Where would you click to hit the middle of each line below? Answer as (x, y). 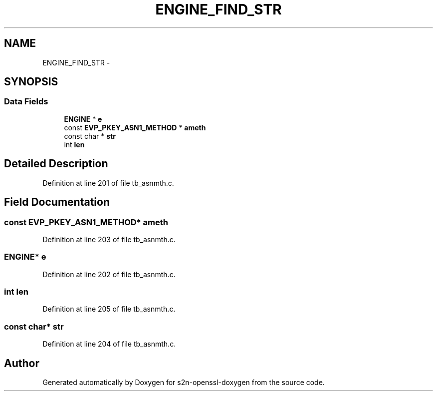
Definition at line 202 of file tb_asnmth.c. (109, 274)
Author (22, 363)
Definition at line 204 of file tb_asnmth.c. (109, 344)
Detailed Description (56, 164)
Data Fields (26, 102)
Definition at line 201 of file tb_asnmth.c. (108, 183)
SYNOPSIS (31, 82)
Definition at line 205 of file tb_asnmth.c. (109, 309)
